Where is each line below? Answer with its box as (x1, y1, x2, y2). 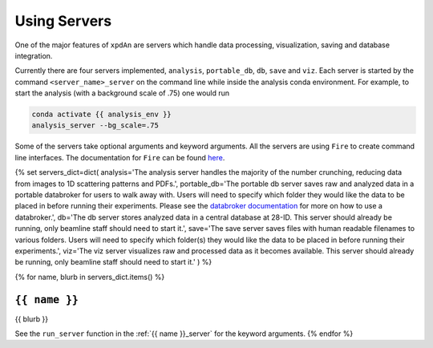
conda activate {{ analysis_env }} (31, 110, 172, 119)
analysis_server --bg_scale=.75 (31, 121, 160, 130)
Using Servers (14, 12, 112, 30)
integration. (14, 51, 53, 60)
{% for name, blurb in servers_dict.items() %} (14, 272, 165, 281)
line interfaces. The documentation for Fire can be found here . (14, 152, 225, 162)
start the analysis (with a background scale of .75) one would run (14, 88, 230, 98)
